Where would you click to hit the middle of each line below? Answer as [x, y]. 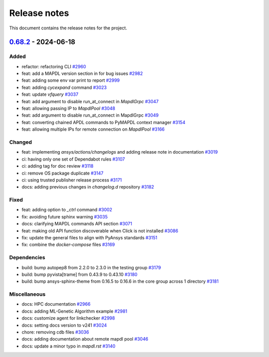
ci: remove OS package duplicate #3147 [63, 173]
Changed [21, 142]
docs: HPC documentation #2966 [56, 304]
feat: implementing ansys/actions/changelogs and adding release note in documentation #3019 [120, 152]
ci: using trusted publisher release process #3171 [72, 180]
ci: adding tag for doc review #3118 [58, 166]
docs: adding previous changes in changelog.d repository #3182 [88, 187]
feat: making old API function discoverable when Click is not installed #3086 [100, 231]
